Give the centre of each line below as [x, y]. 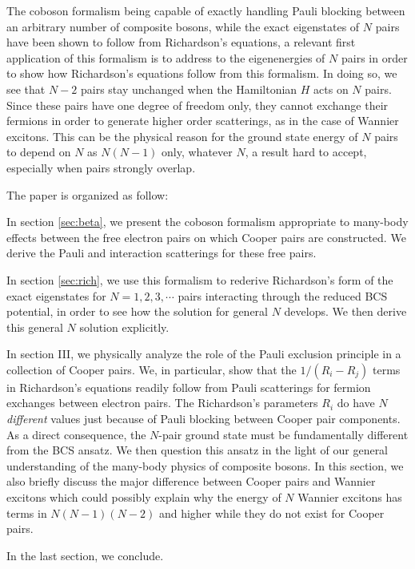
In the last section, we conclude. [85, 555]
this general [35, 327]
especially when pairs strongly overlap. [101, 167]
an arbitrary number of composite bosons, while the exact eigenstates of [183, 26]
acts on [331, 89]
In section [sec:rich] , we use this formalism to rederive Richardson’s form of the [200, 279]
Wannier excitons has [350, 497]
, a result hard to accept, [306, 152]
